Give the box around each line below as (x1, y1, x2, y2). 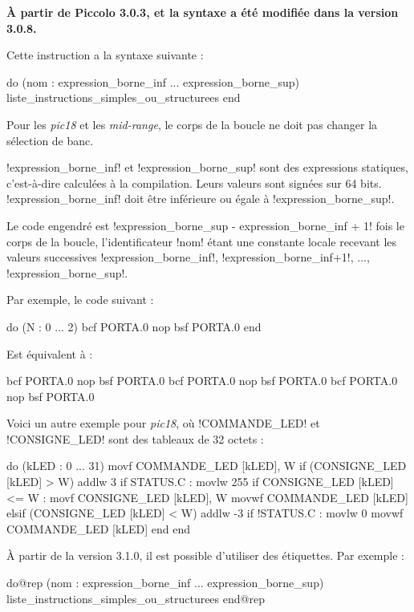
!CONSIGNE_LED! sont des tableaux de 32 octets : (6, 430, 264, 447)
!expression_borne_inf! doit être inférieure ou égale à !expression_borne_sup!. (6, 190, 395, 207)
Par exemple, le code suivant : (6, 291, 154, 308)
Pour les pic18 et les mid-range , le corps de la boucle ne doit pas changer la (6, 116, 378, 132)
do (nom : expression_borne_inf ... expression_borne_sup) (6, 73, 299, 90)
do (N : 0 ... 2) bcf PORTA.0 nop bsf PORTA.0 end (6, 318, 262, 334)
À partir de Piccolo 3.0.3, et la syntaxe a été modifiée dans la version (6, 4, 399, 20)
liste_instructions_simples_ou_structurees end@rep (6, 590, 265, 606)
